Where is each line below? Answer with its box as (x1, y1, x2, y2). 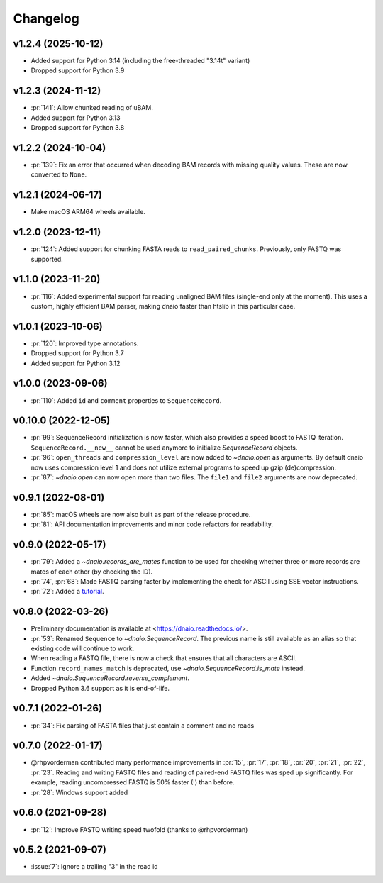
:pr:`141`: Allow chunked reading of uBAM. (30, 104, 154, 112)
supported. (30, 255, 63, 263)
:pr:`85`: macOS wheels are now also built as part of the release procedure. (30, 510, 251, 518)
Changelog (13, 11, 79, 26)
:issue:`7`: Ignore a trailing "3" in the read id (30, 862, 159, 871)
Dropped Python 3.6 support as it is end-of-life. (30, 684, 170, 692)
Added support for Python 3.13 (30, 113, 121, 122)
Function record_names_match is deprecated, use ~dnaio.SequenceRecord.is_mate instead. (30, 664, 305, 672)
